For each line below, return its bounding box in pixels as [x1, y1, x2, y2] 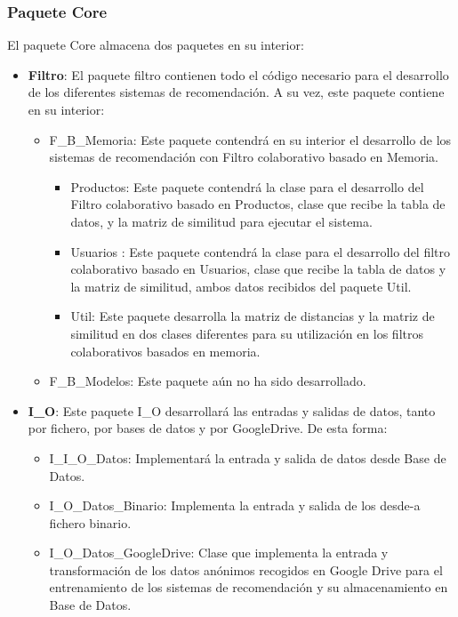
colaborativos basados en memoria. [70, 341, 261, 360]
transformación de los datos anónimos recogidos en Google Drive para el [49, 560, 443, 579]
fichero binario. [49, 513, 132, 532]
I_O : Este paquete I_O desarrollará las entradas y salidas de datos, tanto [28, 401, 436, 420]
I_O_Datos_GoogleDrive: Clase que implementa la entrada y [49, 543, 389, 562]
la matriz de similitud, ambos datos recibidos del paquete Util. [70, 276, 412, 295]
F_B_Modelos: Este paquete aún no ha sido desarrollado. [49, 372, 366, 390]
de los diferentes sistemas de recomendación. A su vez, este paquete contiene [28, 83, 445, 101]
